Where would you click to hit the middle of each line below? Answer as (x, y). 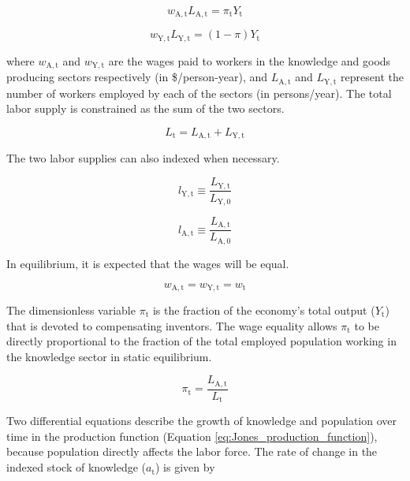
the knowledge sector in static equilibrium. (109, 356)
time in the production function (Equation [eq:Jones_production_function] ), (192, 436)
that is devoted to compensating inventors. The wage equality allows (172, 325)
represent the (372, 77)
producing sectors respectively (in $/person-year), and (137, 77)
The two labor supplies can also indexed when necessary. (143, 158)
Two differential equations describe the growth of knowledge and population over (201, 421)
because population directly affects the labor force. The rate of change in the (192, 451)
